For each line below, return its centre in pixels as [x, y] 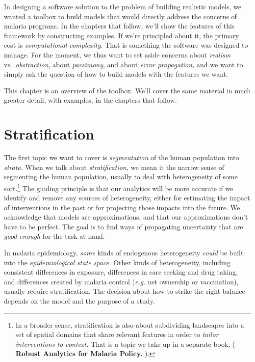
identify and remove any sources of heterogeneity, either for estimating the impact [127, 198]
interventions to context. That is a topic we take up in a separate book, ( [125, 344]
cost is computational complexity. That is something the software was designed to [126, 45]
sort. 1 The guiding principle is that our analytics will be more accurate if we [119, 187]
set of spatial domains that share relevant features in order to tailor [117, 334]
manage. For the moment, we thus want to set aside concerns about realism [117, 54]
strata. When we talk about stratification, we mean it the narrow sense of [114, 167]
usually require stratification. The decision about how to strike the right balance [125, 291]
